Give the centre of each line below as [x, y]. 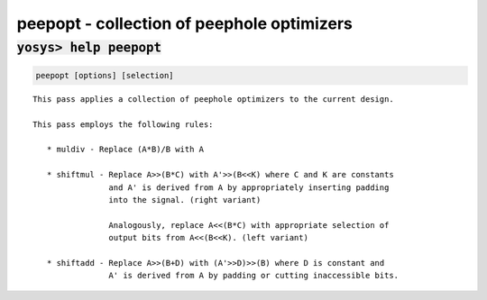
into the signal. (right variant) [185, 200]
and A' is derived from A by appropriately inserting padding [249, 187]
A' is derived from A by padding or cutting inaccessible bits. [254, 276]
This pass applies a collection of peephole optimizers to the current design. [213, 99]
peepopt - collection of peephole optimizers [185, 23]
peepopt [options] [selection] [105, 75]
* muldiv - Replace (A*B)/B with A [125, 150]
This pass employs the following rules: [123, 124]
